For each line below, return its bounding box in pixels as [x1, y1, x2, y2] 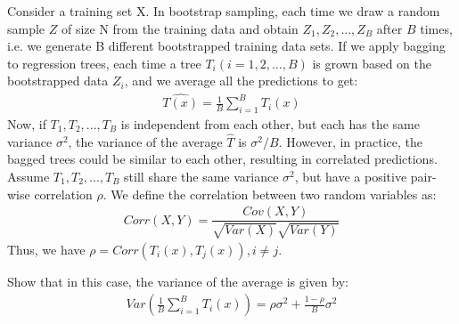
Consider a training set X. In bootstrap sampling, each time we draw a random [7, 2, 440, 20]
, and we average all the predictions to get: [124, 71, 358, 90]
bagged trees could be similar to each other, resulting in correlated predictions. [7, 150, 438, 168]
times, [420, 19, 453, 37]
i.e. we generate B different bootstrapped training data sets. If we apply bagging [7, 36, 446, 55]
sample [7, 19, 45, 37]
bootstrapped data [7, 71, 109, 90]
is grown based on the [312, 53, 432, 72]
